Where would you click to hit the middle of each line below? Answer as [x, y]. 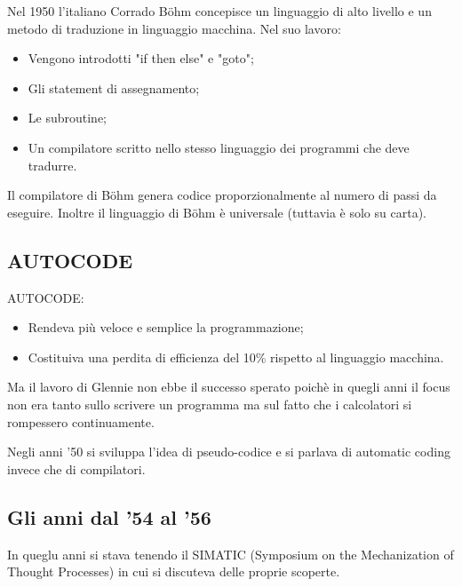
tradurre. [52, 165]
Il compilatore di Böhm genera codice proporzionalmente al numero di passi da [222, 195]
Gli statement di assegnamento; [114, 87]
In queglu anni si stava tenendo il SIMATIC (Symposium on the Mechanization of [231, 554]
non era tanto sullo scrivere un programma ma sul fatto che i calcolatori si [210, 404]
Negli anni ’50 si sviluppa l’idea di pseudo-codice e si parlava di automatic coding [229, 452]
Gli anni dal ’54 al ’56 [109, 516]
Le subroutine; [68, 118]
